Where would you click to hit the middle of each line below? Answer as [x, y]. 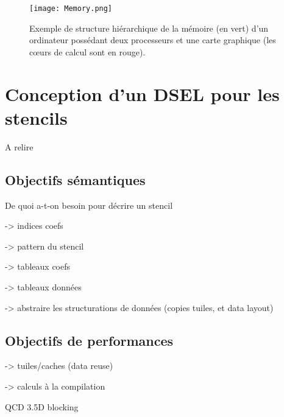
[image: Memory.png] [71, 9]
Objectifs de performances [89, 340]
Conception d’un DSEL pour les [142, 93]
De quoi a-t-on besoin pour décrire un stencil [89, 205]
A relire [19, 146]
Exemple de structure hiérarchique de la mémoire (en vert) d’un [149, 28]
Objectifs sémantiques [75, 179]
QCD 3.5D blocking [42, 406]
